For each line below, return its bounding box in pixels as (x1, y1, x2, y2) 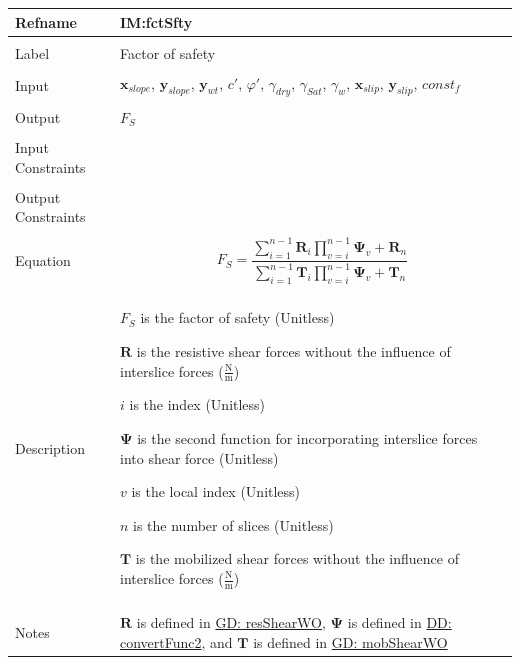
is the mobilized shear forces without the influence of (135, 548, 459, 569)
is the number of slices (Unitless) (133, 514, 334, 535)
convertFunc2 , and (119, 631, 233, 652)
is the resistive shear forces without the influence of (136, 341, 451, 362)
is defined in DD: (347, 612, 452, 633)
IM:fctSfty (119, 11, 193, 32)
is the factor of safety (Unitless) (140, 307, 335, 328)
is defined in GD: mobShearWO (253, 631, 448, 652)
